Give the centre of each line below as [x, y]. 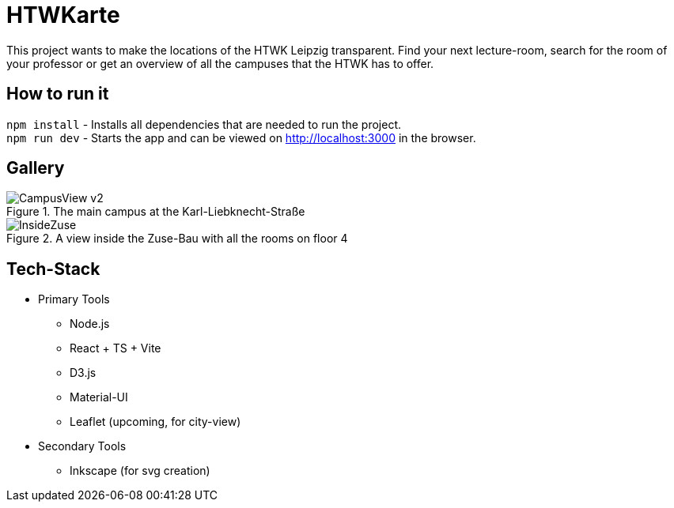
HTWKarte [63, 15]
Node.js [90, 324]
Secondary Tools [82, 446]
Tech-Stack [53, 269]
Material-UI [99, 397]
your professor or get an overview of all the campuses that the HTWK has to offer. [220, 63]
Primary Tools [74, 299]
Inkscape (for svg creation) [140, 471]
